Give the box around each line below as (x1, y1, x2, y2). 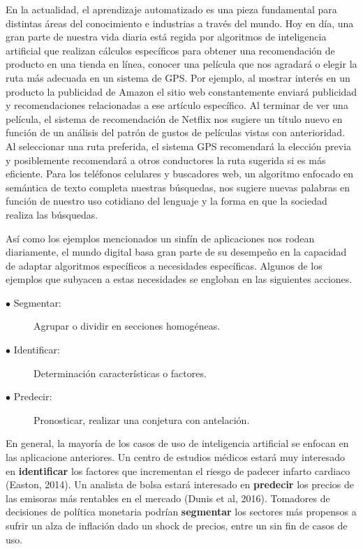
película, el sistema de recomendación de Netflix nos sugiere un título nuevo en (6, 111, 343, 126)
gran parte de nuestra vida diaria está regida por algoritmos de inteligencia (6, 29, 327, 44)
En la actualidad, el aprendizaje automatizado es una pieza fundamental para (6, 2, 337, 16)
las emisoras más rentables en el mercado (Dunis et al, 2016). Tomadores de (6, 490, 330, 505)
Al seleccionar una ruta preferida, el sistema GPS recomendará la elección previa (6, 138, 352, 153)
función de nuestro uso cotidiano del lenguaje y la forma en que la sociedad (6, 193, 327, 208)
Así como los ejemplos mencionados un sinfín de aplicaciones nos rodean (6, 230, 315, 245)
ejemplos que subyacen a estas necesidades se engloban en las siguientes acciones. (6, 272, 353, 286)
